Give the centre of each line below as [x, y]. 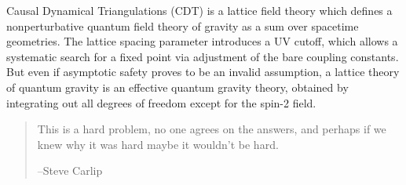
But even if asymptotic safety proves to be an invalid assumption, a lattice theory [203, 72]
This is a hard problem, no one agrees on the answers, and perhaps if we [212, 129]
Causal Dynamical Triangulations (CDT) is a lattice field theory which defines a [199, 10]
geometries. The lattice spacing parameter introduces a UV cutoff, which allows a [202, 41]
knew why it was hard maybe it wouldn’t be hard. [158, 144]
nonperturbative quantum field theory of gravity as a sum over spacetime [183, 25]
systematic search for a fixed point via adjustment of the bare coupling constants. [203, 56]
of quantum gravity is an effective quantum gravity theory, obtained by [177, 87]
